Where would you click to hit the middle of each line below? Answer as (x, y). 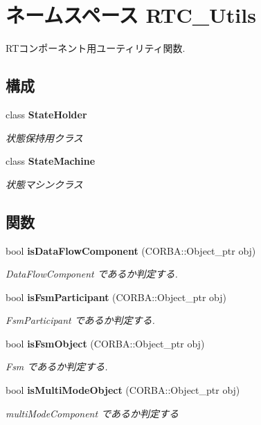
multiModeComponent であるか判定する (92, 413)
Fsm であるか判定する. (57, 367)
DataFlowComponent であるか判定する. (92, 274)
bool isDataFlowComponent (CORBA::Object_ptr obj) (131, 250)
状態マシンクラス (44, 184)
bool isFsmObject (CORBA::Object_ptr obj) (105, 343)
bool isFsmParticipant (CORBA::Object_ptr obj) (116, 297)
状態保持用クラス (44, 137)
